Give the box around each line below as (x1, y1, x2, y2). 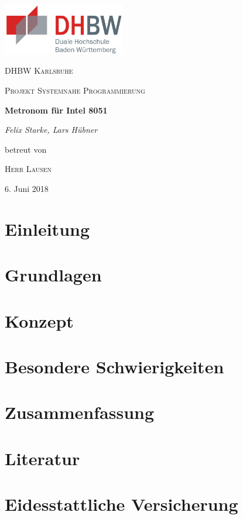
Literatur (5, 446, 80, 470)
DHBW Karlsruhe (5, 64, 73, 77)
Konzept (5, 308, 74, 332)
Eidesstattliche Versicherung (5, 492, 238, 516)
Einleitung (5, 216, 90, 240)
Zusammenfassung (5, 400, 155, 424)
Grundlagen (5, 263, 102, 287)
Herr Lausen (5, 163, 52, 175)
